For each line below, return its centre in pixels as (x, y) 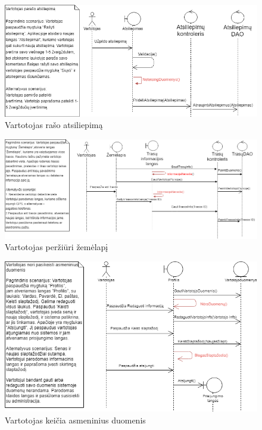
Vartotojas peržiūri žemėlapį (57, 247)
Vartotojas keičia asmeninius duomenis (75, 420)
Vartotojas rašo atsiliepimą (54, 125)
